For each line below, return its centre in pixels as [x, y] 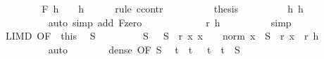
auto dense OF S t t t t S [144, 49]
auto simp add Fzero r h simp [170, 22]
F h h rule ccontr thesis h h [173, 8]
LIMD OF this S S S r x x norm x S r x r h [162, 36]
